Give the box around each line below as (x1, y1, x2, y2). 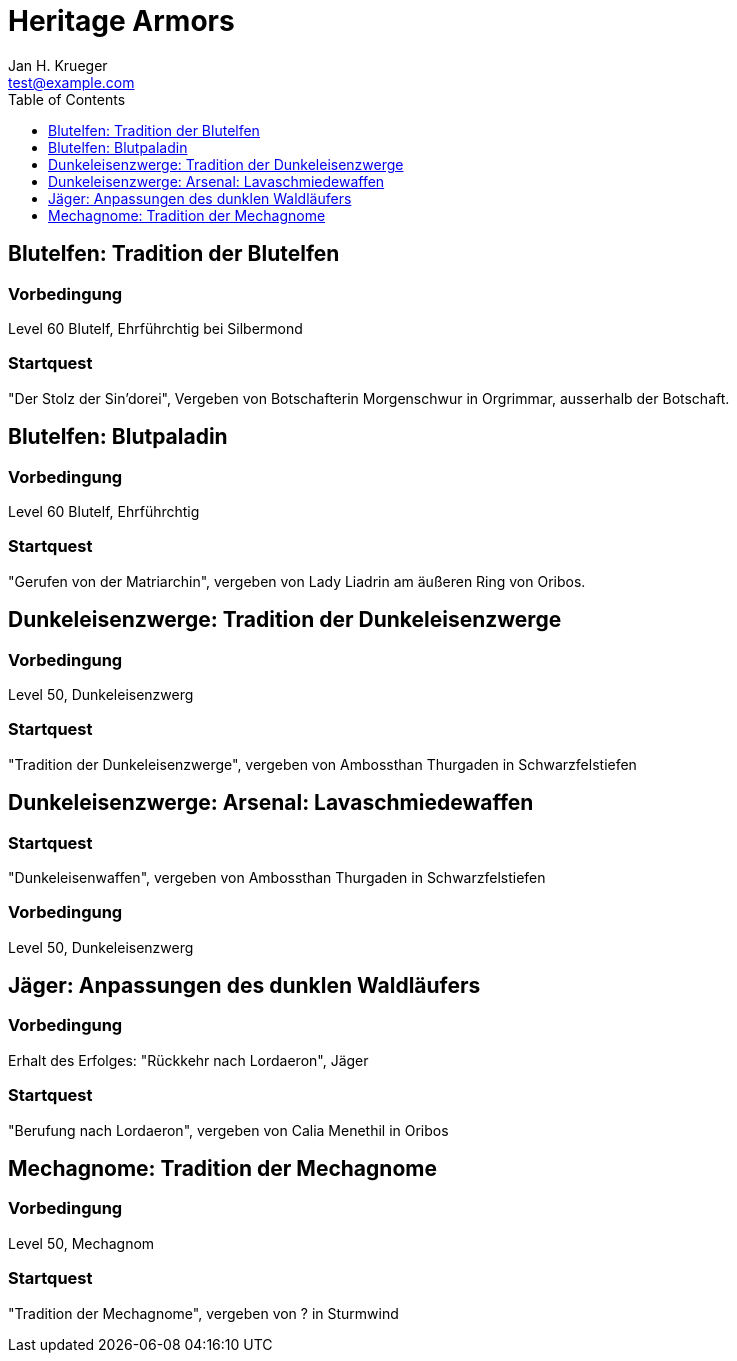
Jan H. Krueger (8, 56, 108, 74)
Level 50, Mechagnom (8, 1234, 155, 1252)
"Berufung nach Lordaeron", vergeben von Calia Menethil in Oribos (8, 1121, 449, 1139)
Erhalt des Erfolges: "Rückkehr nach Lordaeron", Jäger (8, 1051, 369, 1069)
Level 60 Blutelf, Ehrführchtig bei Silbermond (8, 319, 303, 337)
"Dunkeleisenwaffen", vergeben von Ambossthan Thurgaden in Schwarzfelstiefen (8, 868, 546, 886)
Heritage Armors (8, 4, 235, 38)
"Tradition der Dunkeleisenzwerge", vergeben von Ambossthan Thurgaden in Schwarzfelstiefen (8, 755, 637, 773)
